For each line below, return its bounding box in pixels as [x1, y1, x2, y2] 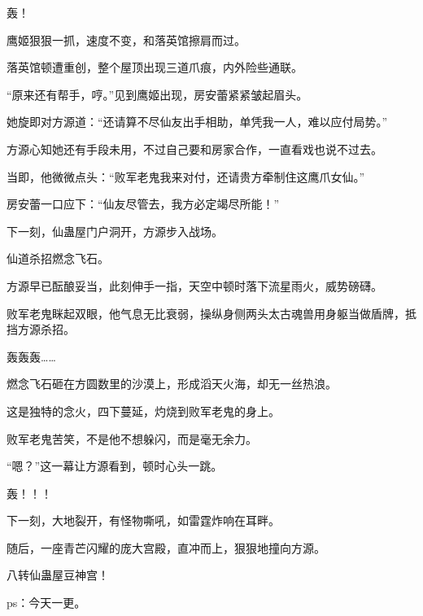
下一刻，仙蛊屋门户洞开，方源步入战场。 [7, 222, 223, 239]
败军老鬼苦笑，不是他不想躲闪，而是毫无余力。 [7, 430, 257, 447]
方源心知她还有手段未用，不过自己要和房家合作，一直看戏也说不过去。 [7, 140, 382, 157]
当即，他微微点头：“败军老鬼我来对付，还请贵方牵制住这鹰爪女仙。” [7, 168, 365, 185]
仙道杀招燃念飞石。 [7, 250, 109, 267]
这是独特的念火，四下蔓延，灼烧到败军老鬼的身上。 [7, 402, 280, 419]
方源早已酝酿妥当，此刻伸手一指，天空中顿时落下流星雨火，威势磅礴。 [7, 277, 382, 294]
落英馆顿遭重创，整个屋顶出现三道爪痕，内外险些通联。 [7, 59, 303, 76]
